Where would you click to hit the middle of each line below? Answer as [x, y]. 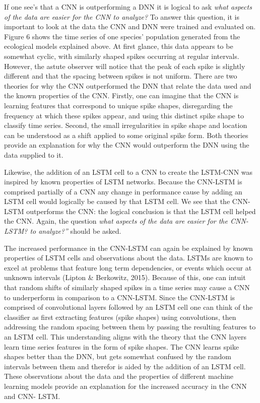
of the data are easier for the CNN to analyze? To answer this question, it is [122, 16]
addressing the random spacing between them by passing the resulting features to [130, 327]
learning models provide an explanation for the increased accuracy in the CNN [125, 386]
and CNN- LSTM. [32, 396]
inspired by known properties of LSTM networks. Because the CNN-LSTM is [123, 182]
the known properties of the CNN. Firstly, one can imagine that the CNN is [121, 95]
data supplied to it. [34, 154]
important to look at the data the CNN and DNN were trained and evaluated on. [130, 26]
